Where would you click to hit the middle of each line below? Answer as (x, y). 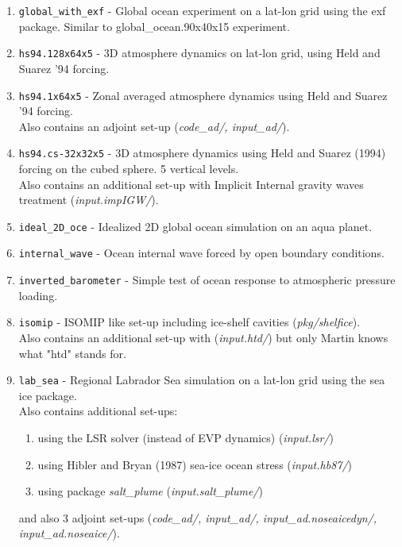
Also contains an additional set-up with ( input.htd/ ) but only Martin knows (203, 337)
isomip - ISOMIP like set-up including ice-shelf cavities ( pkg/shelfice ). (189, 322)
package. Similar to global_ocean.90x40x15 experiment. (154, 26)
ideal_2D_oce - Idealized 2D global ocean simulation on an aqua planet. (195, 226)
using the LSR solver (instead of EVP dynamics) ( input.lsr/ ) (186, 438)
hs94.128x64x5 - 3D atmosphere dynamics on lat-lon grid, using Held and (199, 53)
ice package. (48, 395)
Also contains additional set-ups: (98, 411)
